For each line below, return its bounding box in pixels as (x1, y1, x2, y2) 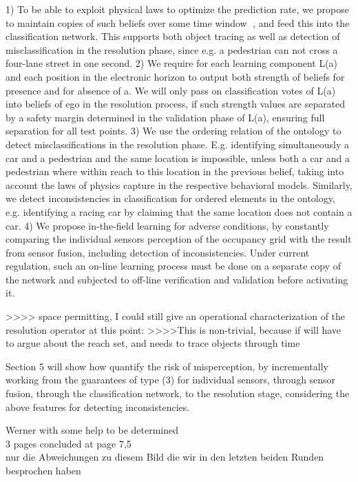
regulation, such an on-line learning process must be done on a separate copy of (6, 259, 341, 273)
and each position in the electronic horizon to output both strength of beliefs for (6, 69, 345, 83)
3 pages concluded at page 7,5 (6, 436, 131, 450)
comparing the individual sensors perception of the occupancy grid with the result (6, 232, 352, 246)
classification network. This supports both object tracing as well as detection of (6, 29, 340, 43)
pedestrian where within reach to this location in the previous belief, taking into (6, 164, 344, 179)
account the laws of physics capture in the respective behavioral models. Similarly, (6, 177, 352, 192)
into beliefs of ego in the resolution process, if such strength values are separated (6, 97, 346, 111)
